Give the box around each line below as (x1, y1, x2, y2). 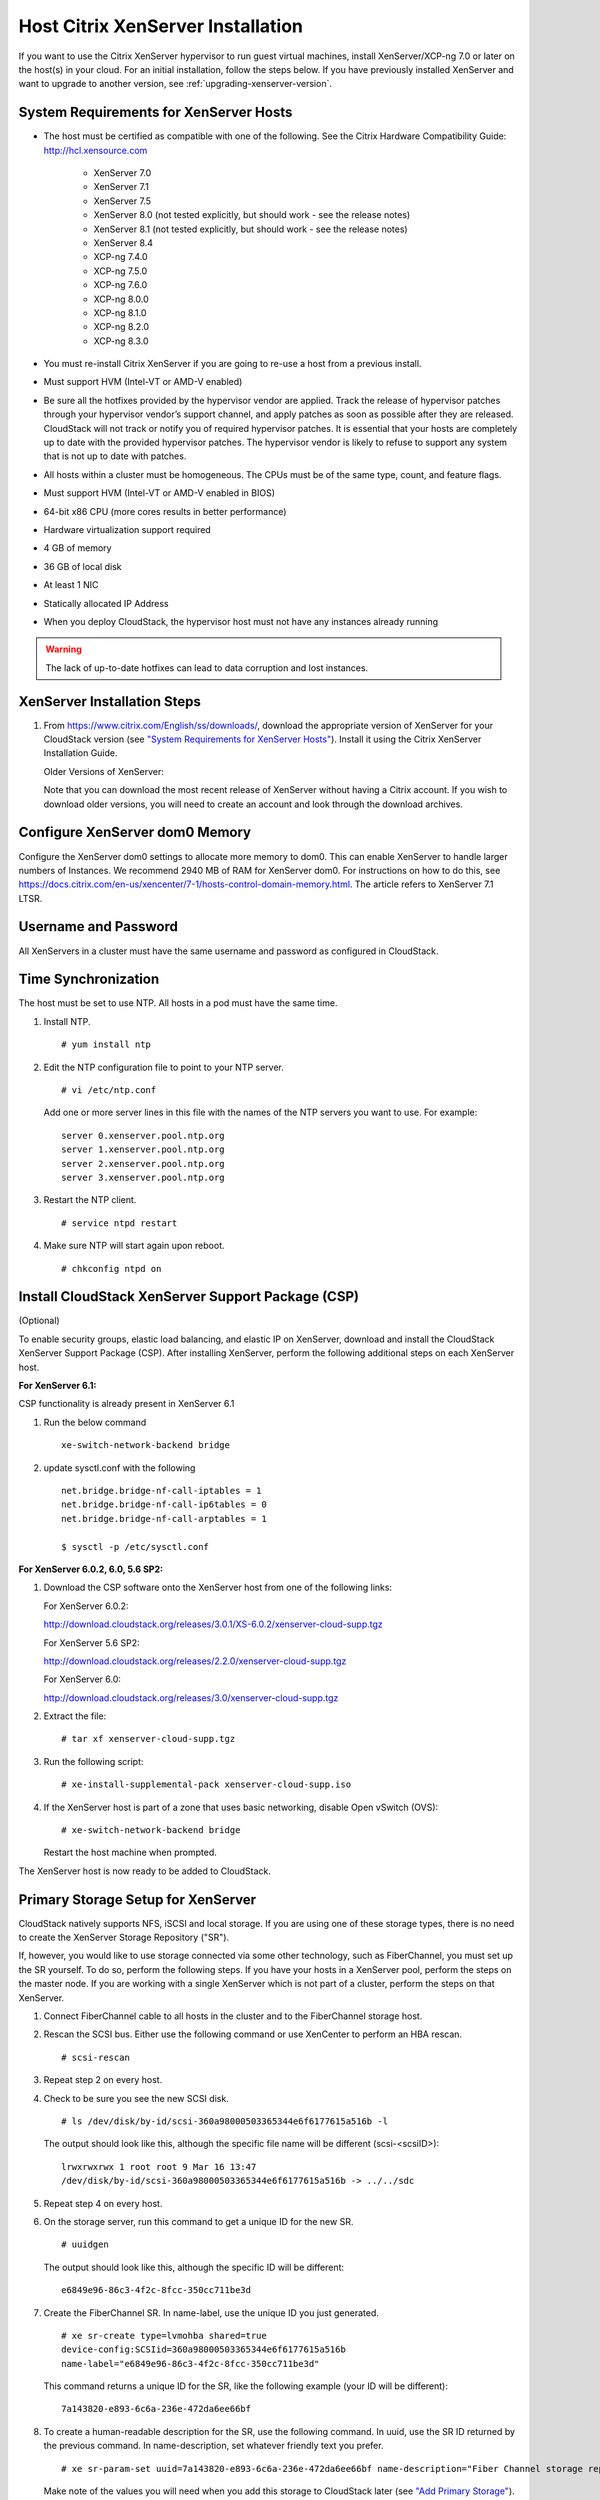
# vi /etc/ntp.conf (61, 1085, 157, 1096)
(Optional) (18, 1315, 60, 1327)
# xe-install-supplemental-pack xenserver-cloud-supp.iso (61, 1779, 352, 1790)
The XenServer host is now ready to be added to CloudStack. (18, 1865, 272, 1877)
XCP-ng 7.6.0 (93, 279, 148, 291)
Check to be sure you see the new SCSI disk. (43, 2092, 229, 2104)
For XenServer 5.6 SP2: (43, 1636, 140, 1649)
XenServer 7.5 (93, 195, 152, 207)
